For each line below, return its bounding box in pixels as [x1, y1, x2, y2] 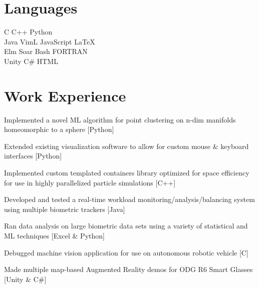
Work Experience [4, 85, 126, 105]
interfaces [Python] [4, 150, 62, 161]
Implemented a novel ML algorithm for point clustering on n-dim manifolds [4, 114, 236, 124]
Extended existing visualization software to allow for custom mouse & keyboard [4, 140, 249, 151]
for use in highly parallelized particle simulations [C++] [4, 177, 176, 187]
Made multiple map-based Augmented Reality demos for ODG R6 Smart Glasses [4, 264, 253, 274]
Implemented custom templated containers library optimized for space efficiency [4, 167, 249, 177]
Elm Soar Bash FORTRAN [4, 46, 88, 56]
